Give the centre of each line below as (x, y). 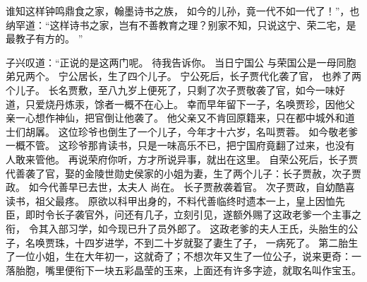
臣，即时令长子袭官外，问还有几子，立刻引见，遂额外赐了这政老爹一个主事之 (183, 215)
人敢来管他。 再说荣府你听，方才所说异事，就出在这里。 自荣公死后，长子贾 (182, 159)
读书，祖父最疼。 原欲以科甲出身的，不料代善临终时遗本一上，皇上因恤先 (175, 200)
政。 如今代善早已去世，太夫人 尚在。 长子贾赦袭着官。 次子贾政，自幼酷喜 (180, 187)
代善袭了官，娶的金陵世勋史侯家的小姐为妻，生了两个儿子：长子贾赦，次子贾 (183, 173)
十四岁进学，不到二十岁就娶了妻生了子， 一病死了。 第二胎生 (216, 242)
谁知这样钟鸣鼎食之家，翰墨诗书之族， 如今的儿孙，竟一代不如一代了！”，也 (183, 11)
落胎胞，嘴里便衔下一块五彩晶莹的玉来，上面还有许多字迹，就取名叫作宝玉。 (183, 270)
